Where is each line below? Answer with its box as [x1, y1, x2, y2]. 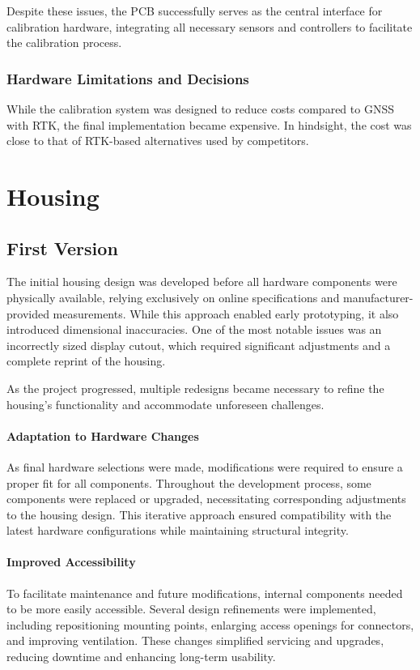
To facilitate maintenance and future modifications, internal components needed [6, 584, 403, 601]
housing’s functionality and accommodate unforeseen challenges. [6, 395, 325, 412]
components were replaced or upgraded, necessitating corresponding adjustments [6, 490, 406, 507]
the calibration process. [6, 34, 122, 51]
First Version [6, 235, 118, 260]
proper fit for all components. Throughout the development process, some [6, 474, 371, 491]
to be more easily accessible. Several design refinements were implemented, [6, 600, 376, 617]
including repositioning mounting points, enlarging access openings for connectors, [6, 616, 414, 633]
